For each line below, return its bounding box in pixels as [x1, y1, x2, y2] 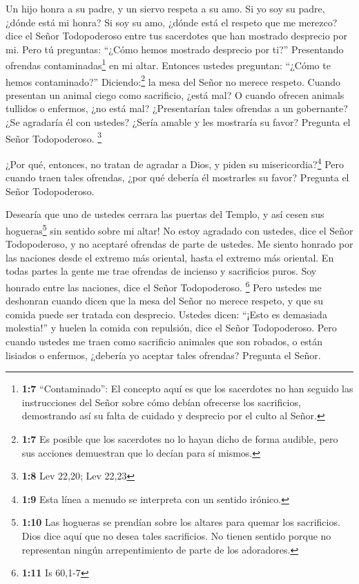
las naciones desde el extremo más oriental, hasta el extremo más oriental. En [6, 250, 334, 264]
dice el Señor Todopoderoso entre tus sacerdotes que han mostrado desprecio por [6, 28, 347, 43]
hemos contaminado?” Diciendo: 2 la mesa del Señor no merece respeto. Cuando [6, 72, 341, 89]
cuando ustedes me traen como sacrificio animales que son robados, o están [6, 334, 323, 348]
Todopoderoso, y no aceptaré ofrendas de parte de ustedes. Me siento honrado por [6, 237, 353, 251]
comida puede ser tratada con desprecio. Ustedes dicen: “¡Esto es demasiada [6, 307, 327, 321]
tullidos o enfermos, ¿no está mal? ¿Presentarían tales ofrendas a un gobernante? [6, 101, 348, 116]
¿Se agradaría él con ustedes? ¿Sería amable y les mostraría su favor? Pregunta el [6, 115, 351, 129]
